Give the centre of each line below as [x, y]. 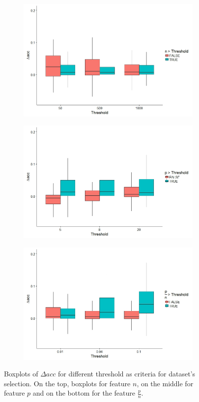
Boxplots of [21, 374]
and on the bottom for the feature [84, 393]
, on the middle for [165, 383]
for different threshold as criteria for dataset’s [127, 374]
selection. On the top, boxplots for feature [67, 383]
